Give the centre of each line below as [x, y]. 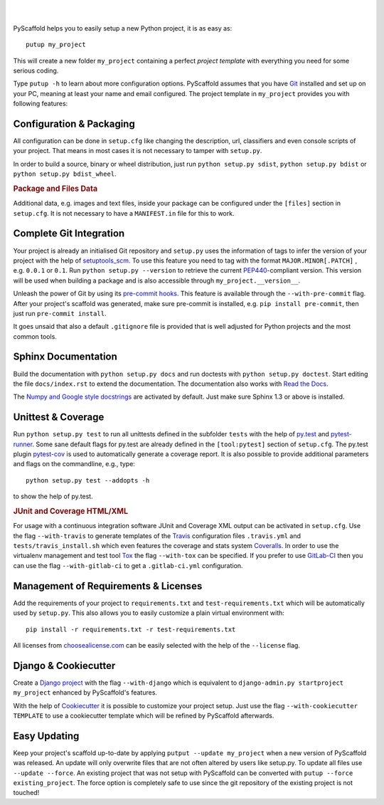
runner [23, 444]
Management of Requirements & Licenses [108, 586]
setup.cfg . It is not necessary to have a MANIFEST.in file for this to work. [124, 213]
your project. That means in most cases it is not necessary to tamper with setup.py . [138, 151]
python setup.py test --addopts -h [88, 480]
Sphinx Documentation [65, 357]
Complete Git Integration [69, 234]
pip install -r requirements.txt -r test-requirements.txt [131, 629]
